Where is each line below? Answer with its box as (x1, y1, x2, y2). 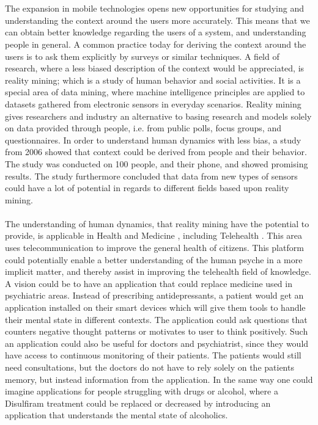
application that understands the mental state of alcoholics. (5, 409, 228, 421)
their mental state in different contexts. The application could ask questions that (5, 313, 308, 325)
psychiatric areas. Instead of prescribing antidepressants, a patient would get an (5, 289, 304, 302)
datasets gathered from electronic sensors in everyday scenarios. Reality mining (5, 97, 301, 110)
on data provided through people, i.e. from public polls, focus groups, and (5, 122, 281, 134)
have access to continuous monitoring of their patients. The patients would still (5, 349, 301, 361)
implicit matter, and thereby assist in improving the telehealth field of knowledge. (5, 265, 311, 278)
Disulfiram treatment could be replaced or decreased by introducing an (5, 396, 271, 409)
